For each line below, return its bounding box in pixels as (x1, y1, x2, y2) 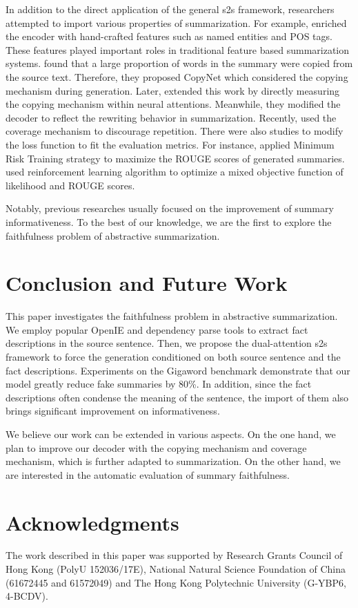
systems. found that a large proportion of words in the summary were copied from (6, 56, 353, 70)
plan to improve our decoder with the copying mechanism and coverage (6, 440, 307, 455)
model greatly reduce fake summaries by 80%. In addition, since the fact (6, 377, 312, 391)
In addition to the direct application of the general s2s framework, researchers (6, 2, 335, 16)
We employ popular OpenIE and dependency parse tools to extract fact (6, 322, 308, 336)
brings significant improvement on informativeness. (6, 403, 220, 418)
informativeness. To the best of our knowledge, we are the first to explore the (6, 214, 332, 229)
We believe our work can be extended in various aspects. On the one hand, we (6, 426, 336, 441)
